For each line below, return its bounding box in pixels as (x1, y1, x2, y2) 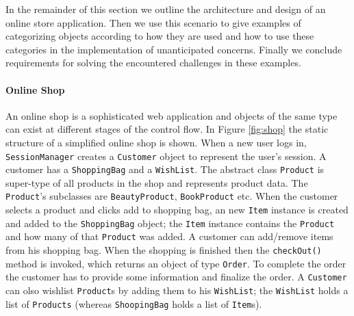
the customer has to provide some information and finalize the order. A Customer (5, 269, 347, 284)
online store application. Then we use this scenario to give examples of (5, 15, 301, 29)
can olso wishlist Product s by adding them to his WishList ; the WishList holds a (5, 283, 349, 298)
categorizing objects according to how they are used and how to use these (5, 29, 314, 43)
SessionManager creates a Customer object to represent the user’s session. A (5, 148, 327, 163)
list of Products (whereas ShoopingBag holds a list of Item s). (5, 296, 262, 311)
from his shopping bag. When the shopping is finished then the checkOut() (5, 243, 322, 257)
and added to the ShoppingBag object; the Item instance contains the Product (5, 215, 335, 230)
